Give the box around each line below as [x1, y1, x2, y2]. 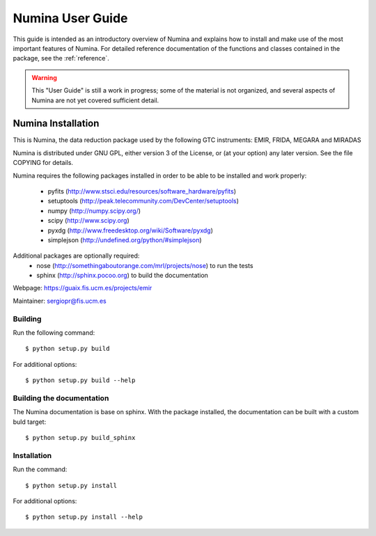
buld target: [13, 418, 47, 426]
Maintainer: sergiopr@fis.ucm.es [13, 297, 107, 305]
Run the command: [13, 465, 68, 473]
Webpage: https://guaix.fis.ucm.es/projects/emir [13, 284, 152, 292]
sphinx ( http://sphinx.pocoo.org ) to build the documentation [36, 271, 209, 280]
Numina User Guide [13, 10, 128, 26]
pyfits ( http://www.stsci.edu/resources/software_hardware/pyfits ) [47, 187, 237, 195]
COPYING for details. [13, 159, 73, 167]
